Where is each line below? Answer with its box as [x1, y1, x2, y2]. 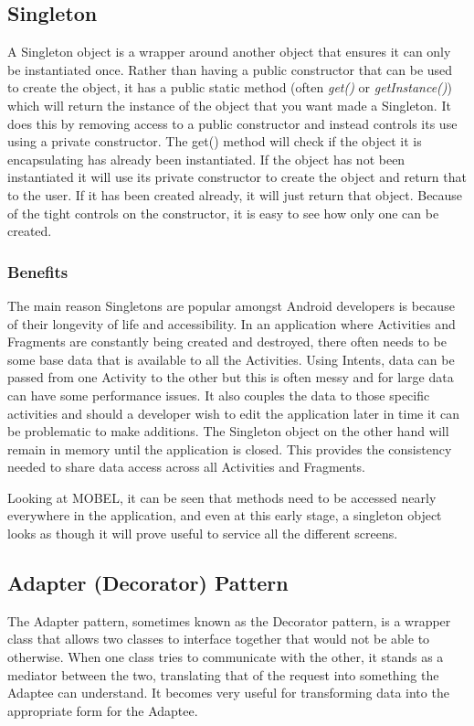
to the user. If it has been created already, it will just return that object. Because [7, 185, 463, 204]
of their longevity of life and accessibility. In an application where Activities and [7, 314, 456, 333]
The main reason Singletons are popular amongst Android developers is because [7, 295, 455, 315]
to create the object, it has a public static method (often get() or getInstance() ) [7, 78, 453, 97]
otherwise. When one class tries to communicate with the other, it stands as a [7, 647, 444, 667]
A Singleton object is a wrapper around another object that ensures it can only [7, 42, 451, 61]
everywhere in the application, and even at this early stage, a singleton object [7, 506, 442, 525]
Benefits [7, 260, 68, 283]
